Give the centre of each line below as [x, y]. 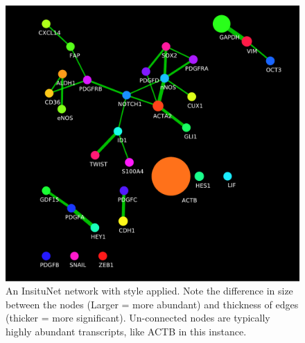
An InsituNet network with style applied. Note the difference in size [149, 291]
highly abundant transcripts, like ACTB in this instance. [126, 331]
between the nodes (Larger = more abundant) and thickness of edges [152, 304]
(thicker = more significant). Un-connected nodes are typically [138, 318]
